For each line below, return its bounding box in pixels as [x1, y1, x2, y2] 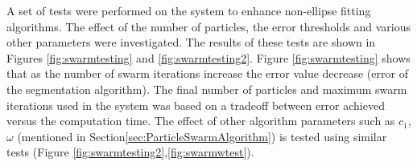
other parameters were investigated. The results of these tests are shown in [6, 34, 376, 51]
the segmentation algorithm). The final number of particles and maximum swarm [6, 80, 407, 97]
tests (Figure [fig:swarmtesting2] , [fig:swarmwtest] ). [6, 144, 254, 160]
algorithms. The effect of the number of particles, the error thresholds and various [6, 18, 411, 34]
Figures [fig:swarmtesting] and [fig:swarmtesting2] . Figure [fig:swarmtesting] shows [6, 49, 411, 66]
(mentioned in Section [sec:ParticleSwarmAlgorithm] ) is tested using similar [17, 128, 387, 144]
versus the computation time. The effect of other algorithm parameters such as [6, 112, 395, 129]
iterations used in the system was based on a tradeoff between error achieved [6, 96, 385, 113]
